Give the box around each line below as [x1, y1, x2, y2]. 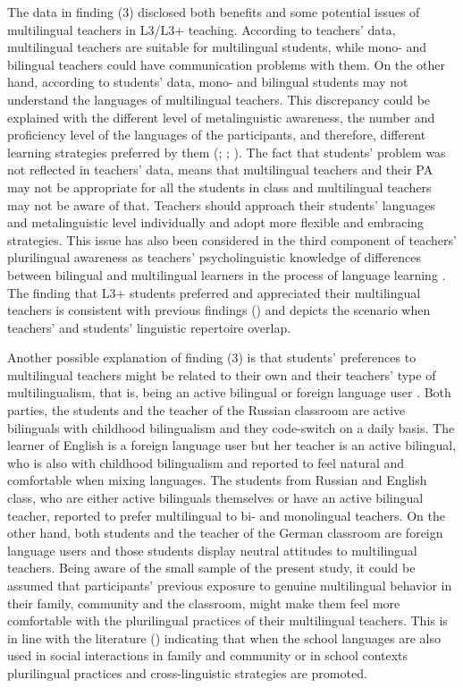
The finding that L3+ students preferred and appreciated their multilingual [7, 283, 421, 302]
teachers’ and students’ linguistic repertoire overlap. [7, 318, 291, 336]
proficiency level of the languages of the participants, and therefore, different [7, 125, 426, 144]
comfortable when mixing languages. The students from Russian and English [7, 471, 427, 489]
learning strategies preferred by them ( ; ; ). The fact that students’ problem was [7, 142, 446, 161]
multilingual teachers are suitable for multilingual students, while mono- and [7, 38, 427, 56]
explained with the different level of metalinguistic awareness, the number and [7, 107, 435, 126]
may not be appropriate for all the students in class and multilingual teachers [7, 177, 432, 196]
